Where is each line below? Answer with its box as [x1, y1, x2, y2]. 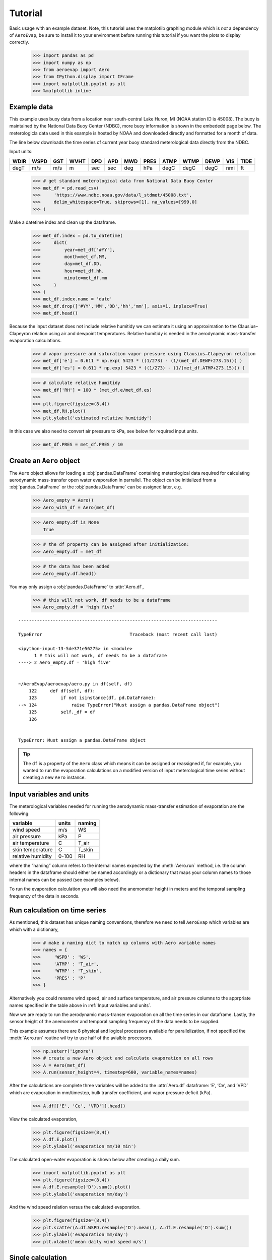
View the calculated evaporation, [9, 1116, 78, 1122]
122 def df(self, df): [28, 688, 96, 694]
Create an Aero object [9, 456, 80, 465]
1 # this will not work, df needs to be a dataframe [34, 653, 167, 659]
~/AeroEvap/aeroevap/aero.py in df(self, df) [18, 681, 133, 686]
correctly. [9, 39, 30, 45]
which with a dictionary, [9, 926, 59, 932]
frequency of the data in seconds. [9, 893, 80, 899]
